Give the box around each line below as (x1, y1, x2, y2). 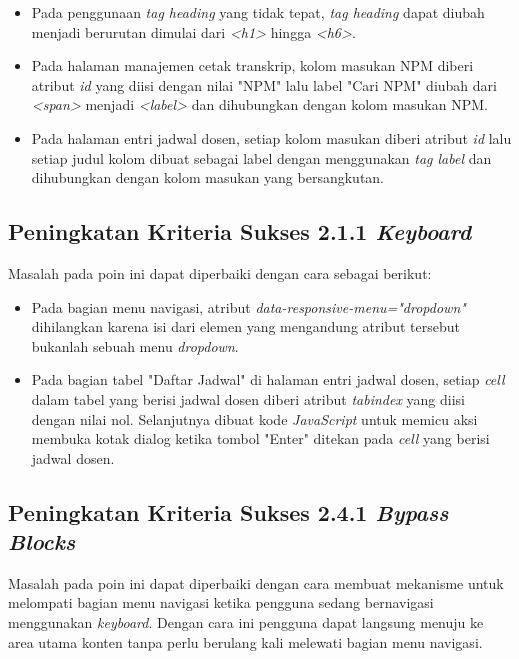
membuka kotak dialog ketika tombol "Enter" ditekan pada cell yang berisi (31, 428, 490, 449)
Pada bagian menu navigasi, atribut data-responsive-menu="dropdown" (31, 296, 466, 317)
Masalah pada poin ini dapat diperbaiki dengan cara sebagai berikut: (8, 262, 432, 283)
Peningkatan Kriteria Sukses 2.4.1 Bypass (8, 496, 449, 527)
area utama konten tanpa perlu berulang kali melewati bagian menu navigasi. (8, 631, 483, 652)
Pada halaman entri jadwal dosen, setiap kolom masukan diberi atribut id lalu (31, 127, 512, 148)
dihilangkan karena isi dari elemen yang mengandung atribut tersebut (31, 316, 460, 337)
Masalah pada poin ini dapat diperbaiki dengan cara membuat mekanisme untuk (8, 572, 504, 593)
